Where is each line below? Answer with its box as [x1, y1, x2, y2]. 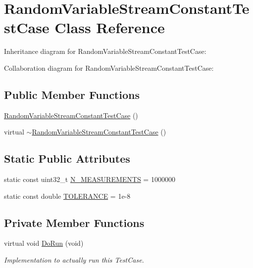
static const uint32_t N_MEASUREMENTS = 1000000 [4, 174, 175, 184]
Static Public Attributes [4, 151, 130, 166]
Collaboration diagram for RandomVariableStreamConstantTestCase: [4, 62, 214, 73]
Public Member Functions [4, 87, 140, 102]
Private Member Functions [4, 215, 145, 230]
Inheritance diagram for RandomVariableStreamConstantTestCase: [4, 46, 206, 56]
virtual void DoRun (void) [4, 238, 84, 248]
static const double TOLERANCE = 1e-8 [4, 190, 131, 201]
